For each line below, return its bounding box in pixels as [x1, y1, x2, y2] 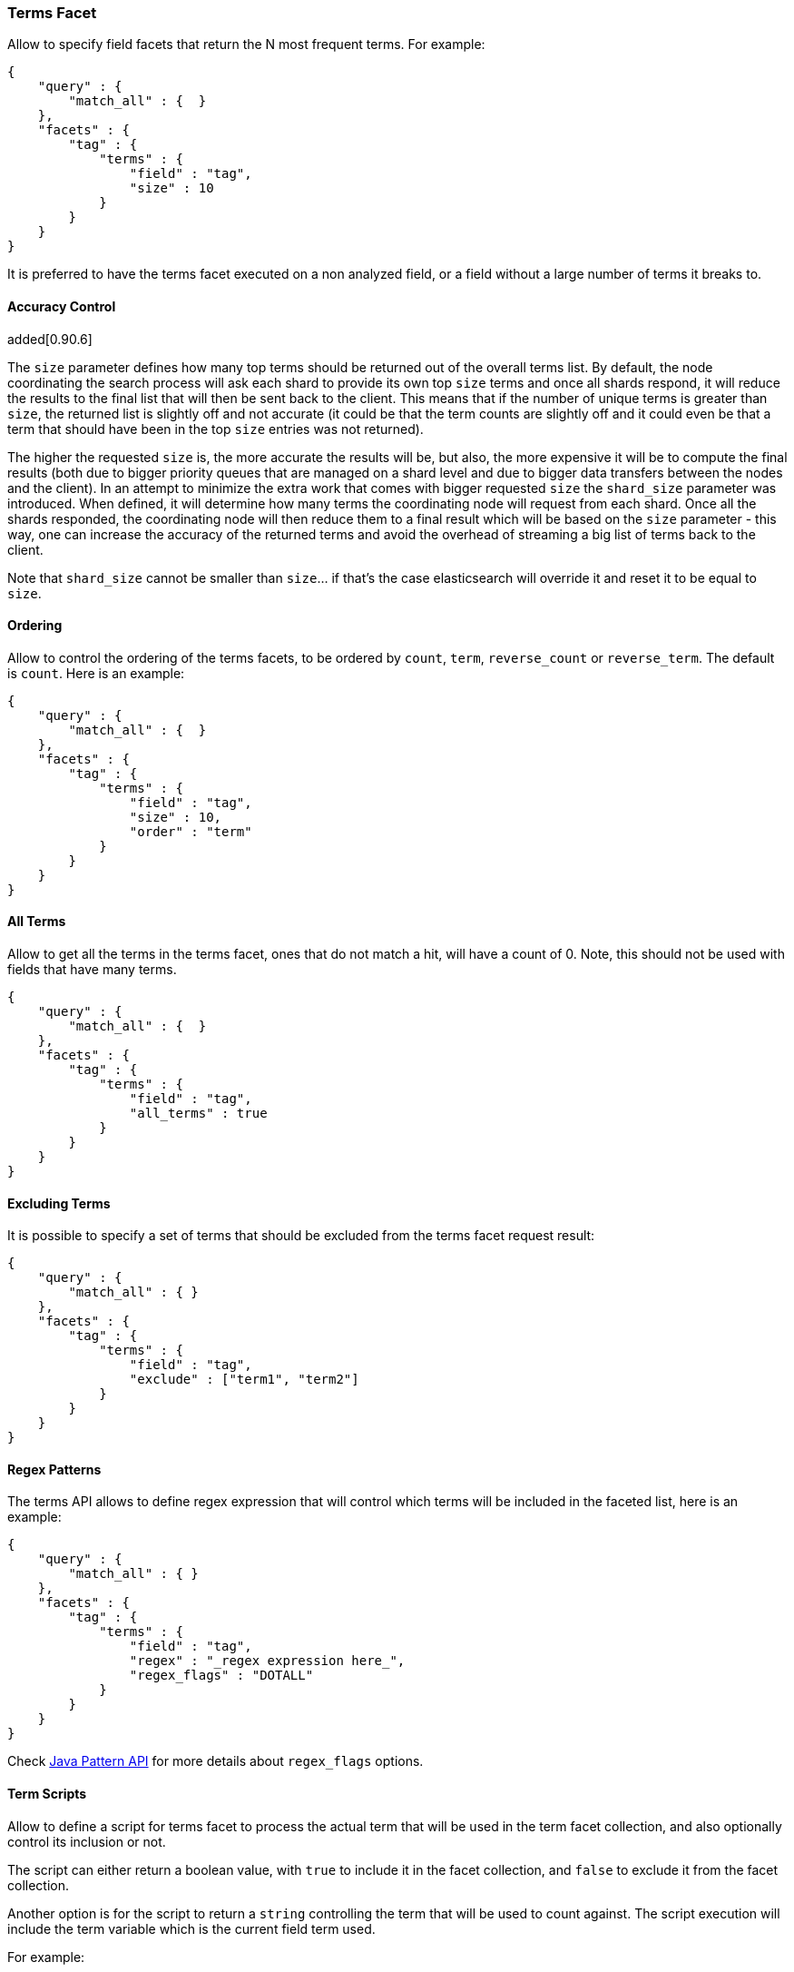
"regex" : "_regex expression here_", [129, 1653, 406, 1669]
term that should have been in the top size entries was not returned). [7, 420, 424, 437]
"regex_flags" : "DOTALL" [129, 1668, 314, 1683]
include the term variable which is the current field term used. [7, 1920, 376, 1937]
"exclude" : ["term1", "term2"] [129, 1372, 359, 1387]
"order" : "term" [129, 823, 252, 839]
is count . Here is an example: [7, 665, 185, 681]
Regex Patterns [7, 1461, 102, 1477]
